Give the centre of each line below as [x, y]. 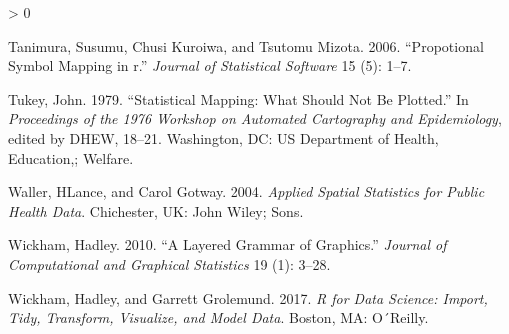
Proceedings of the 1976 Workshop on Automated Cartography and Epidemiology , [255, 118]
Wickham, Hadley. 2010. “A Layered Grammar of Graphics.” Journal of [227, 244]
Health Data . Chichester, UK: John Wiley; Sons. [156, 210]
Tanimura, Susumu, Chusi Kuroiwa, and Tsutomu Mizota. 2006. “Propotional [246, 45]
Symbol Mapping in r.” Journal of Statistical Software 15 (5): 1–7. [210, 65]
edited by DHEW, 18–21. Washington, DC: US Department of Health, [223, 137]
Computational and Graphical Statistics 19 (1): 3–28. [169, 263]
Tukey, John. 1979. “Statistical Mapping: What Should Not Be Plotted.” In [238, 98]
